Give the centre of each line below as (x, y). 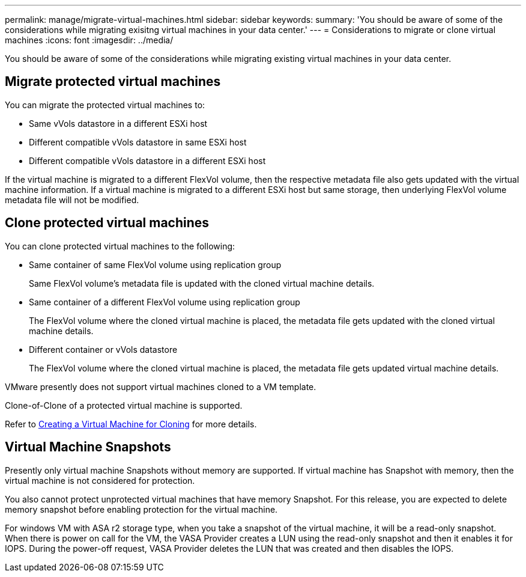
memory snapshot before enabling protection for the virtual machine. (141, 509)
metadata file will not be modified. (72, 200)
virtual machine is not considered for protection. (100, 480)
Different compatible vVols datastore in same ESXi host (138, 142)
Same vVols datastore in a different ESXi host (118, 123)
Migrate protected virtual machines (113, 82)
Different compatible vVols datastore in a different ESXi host (147, 160)
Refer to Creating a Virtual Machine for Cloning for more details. (131, 424)
